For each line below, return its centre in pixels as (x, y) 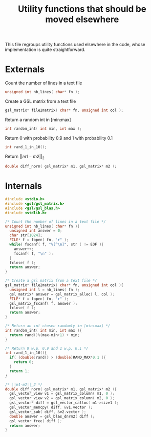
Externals (25, 69)
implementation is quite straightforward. (45, 49)
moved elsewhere (82, 19)
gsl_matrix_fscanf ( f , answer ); (43, 303)
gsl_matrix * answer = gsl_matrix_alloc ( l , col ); (62, 294)
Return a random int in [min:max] (38, 120)
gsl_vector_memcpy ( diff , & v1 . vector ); (51, 408)
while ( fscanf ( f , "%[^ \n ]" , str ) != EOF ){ (57, 244)
